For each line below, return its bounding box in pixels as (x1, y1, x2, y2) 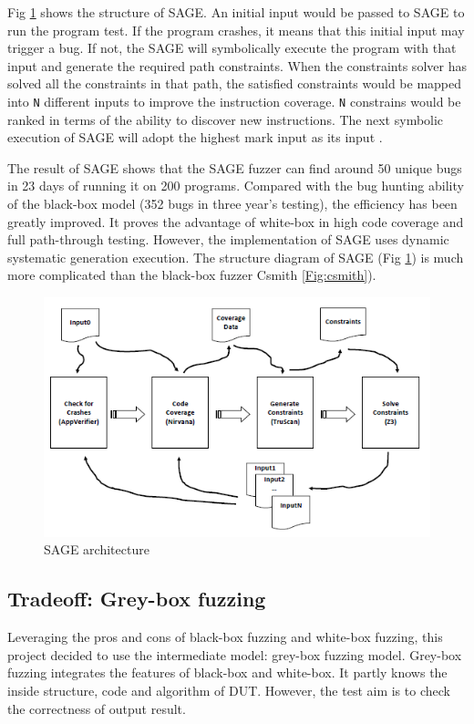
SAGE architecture (44, 540, 149, 559)
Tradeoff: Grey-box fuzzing (7, 584, 266, 613)
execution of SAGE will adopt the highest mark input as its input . (7, 128, 383, 147)
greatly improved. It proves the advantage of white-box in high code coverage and (7, 212, 464, 231)
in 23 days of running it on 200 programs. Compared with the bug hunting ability (7, 176, 464, 195)
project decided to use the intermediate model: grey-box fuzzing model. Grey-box (7, 645, 462, 664)
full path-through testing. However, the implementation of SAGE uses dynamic (7, 230, 449, 249)
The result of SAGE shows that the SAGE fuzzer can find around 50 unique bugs (7, 158, 462, 177)
